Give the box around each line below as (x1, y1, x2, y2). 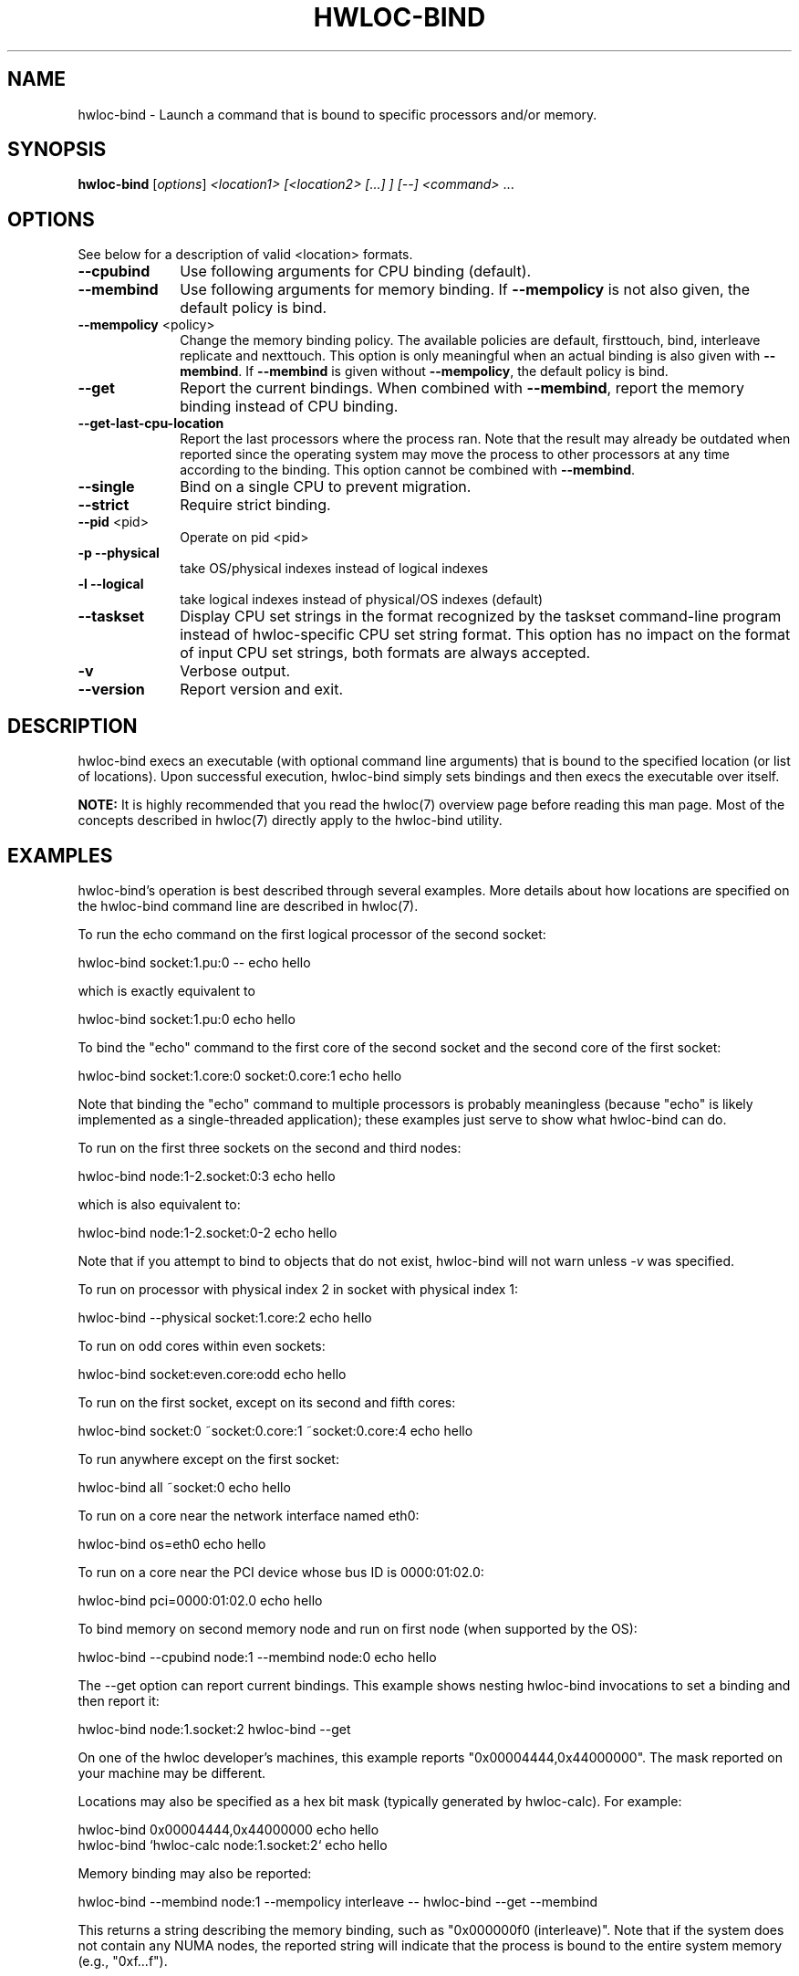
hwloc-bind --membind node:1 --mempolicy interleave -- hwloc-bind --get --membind (78, 1893, 598, 1909)
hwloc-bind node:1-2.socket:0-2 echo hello (78, 1224, 337, 1240)
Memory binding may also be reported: (78, 1865, 312, 1881)
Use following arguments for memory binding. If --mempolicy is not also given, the (180, 280, 751, 299)
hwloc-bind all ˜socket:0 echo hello (78, 1479, 291, 1495)
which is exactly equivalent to (78, 982, 255, 998)
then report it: (78, 1692, 160, 1709)
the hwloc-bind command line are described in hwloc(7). (78, 897, 419, 914)
